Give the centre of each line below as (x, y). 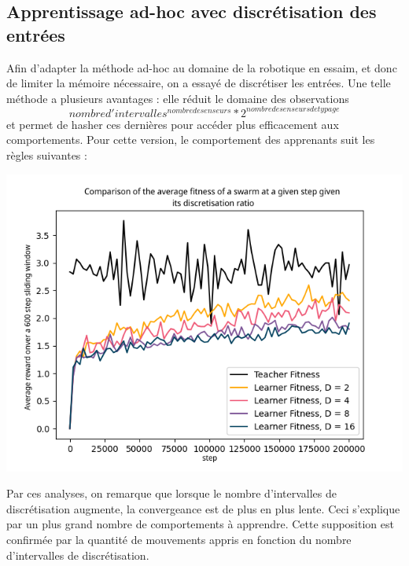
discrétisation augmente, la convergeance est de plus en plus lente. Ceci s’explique (203, 508)
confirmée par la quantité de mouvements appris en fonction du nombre (179, 540)
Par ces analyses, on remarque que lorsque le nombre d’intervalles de (171, 493)
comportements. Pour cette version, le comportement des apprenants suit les (191, 140)
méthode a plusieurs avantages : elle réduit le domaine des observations (178, 98)
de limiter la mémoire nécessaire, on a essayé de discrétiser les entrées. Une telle (199, 83)
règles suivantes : (47, 155)
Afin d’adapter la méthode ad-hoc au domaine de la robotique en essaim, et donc (202, 67)
